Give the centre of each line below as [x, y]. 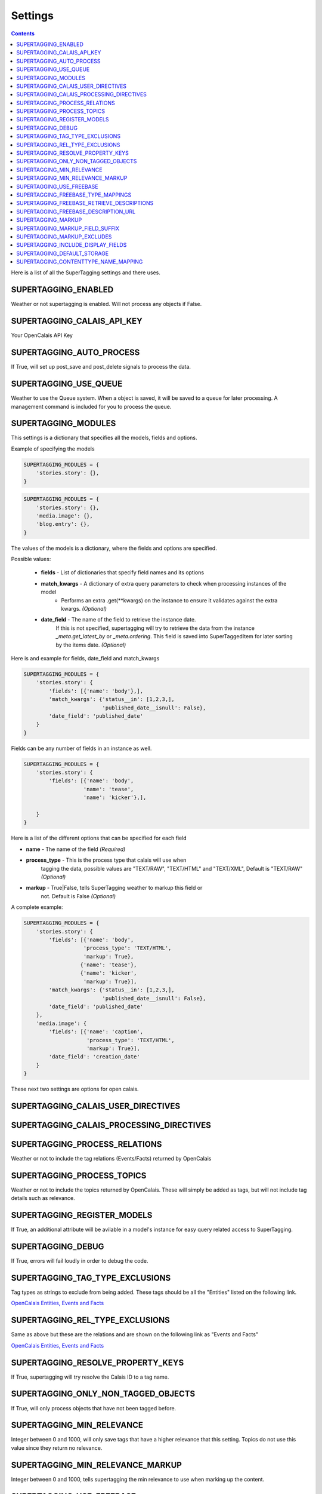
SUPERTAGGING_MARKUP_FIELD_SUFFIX [68, 228]
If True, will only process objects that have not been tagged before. [94, 1408]
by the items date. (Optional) [91, 645]
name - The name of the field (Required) [76, 849]
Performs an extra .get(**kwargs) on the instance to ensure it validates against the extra [169, 600]
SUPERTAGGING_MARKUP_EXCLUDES [64, 237]
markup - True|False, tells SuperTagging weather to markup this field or [114, 888]
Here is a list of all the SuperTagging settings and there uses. [86, 273]
